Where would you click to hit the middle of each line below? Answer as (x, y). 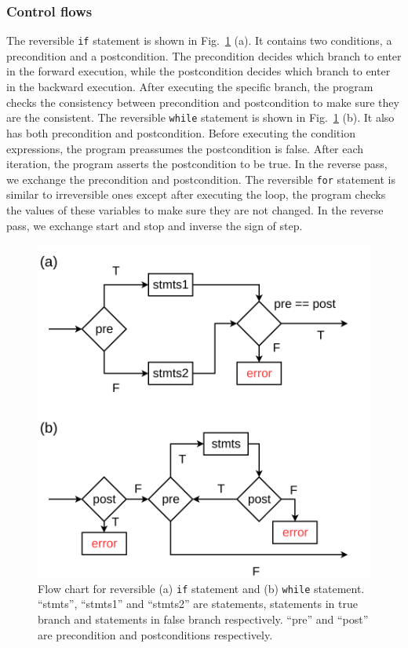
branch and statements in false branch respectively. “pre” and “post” (203, 619)
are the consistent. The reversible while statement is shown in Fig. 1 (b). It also (200, 117)
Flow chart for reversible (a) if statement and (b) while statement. (201, 588)
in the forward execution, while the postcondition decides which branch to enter (199, 71)
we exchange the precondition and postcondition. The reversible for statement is (201, 179)
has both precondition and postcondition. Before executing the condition (181, 132)
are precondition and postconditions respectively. (155, 634)
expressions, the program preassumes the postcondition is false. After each (185, 148)
